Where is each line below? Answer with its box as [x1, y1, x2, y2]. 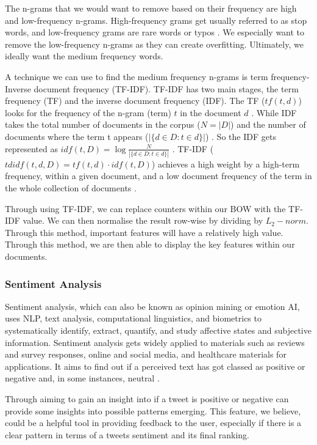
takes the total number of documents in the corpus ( [5, 118, 201, 131]
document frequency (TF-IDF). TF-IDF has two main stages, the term [34, 82, 299, 95]
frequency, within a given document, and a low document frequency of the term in [5, 169, 312, 182]
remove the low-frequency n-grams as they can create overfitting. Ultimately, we [5, 37, 304, 50]
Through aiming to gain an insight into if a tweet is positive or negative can [5, 392, 289, 405]
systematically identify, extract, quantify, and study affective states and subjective [5, 324, 312, 336]
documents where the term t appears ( [5, 130, 149, 142]
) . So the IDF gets [205, 130, 276, 142]
